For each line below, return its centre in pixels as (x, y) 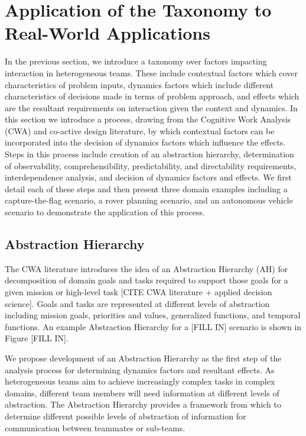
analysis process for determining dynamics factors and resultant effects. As (140, 369)
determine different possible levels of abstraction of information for (126, 416)
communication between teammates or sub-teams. (95, 427)
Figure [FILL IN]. (37, 338)
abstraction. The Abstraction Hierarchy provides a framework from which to (143, 404)
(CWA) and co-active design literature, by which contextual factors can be (140, 130)
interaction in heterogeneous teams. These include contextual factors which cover (151, 72)
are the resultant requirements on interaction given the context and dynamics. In (151, 107)
